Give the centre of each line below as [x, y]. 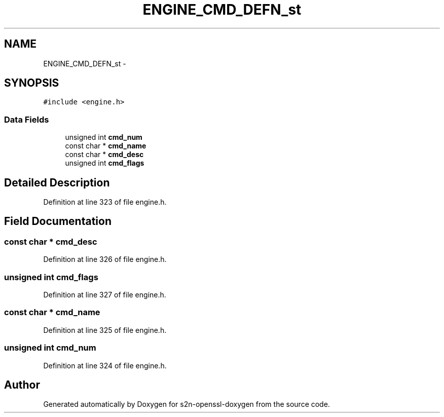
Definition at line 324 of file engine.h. [105, 365]
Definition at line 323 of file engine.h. [105, 202]
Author [22, 385]
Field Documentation [58, 221]
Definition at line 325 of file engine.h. [105, 330]
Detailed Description [57, 182]
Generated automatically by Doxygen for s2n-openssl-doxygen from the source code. [187, 404]
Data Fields [27, 119]
